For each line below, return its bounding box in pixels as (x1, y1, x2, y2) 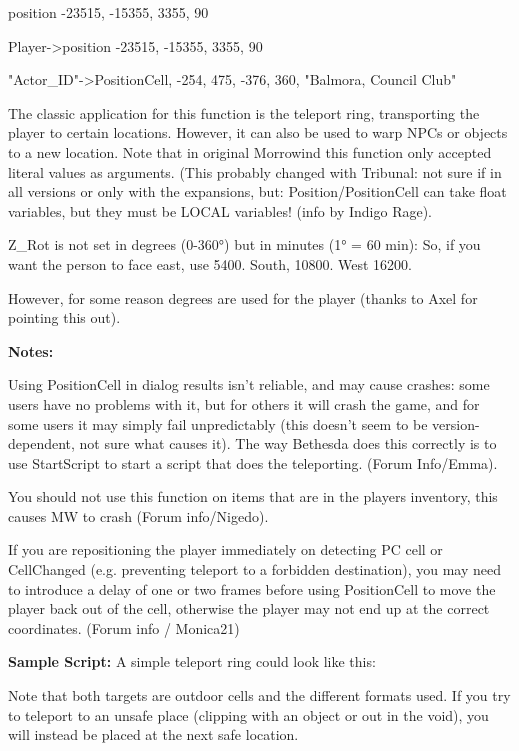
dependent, (8, 433, 75, 454)
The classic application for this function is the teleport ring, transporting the (8, 102, 480, 123)
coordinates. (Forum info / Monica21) (8, 617, 240, 638)
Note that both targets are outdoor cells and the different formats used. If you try (8, 685, 511, 706)
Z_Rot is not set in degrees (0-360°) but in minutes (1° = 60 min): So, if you (8, 234, 481, 255)
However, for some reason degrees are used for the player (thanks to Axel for (8, 287, 478, 308)
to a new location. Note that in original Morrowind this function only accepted (8, 141, 492, 162)
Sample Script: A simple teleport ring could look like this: (8, 651, 376, 672)
